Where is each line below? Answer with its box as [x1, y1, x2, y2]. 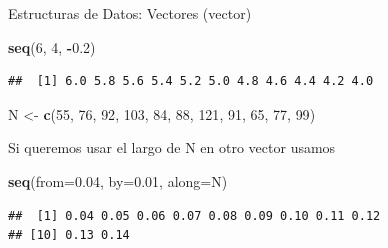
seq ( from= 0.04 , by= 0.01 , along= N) [8, 170, 228, 191]
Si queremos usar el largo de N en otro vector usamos [8, 137, 336, 158]
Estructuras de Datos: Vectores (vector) [8, 3, 252, 23]
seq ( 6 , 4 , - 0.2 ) [8, 36, 96, 57]
